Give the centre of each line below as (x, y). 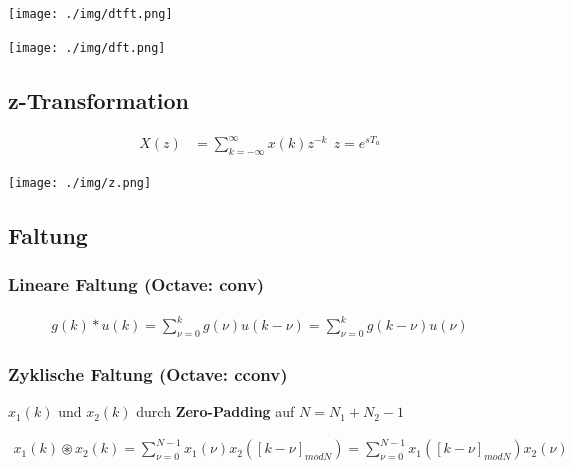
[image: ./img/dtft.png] (90, 14)
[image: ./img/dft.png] (87, 47)
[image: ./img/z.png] (80, 182)
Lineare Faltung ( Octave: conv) (136, 284)
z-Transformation (99, 99)
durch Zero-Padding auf (215, 411)
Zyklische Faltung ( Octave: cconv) (148, 373)
